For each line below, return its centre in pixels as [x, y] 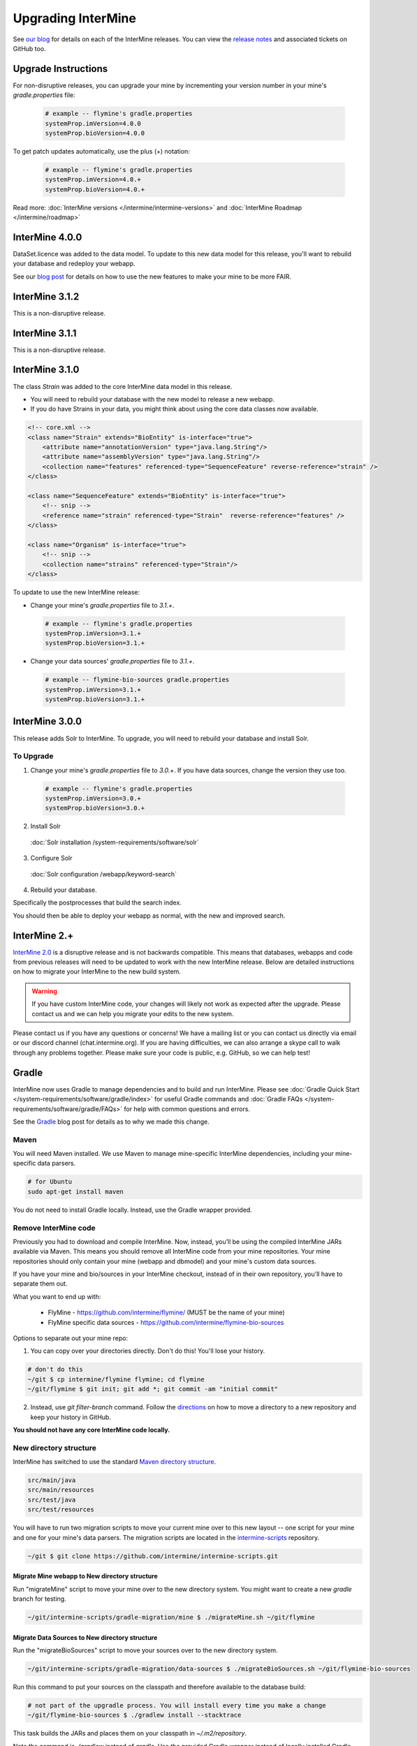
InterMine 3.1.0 [46, 370]
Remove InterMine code [54, 1228]
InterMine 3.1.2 [46, 296]
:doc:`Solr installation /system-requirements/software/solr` [115, 842]
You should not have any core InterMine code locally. [92, 1430]
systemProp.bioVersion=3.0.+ [95, 808]
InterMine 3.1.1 [45, 333]
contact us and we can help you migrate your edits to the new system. [133, 1013]
